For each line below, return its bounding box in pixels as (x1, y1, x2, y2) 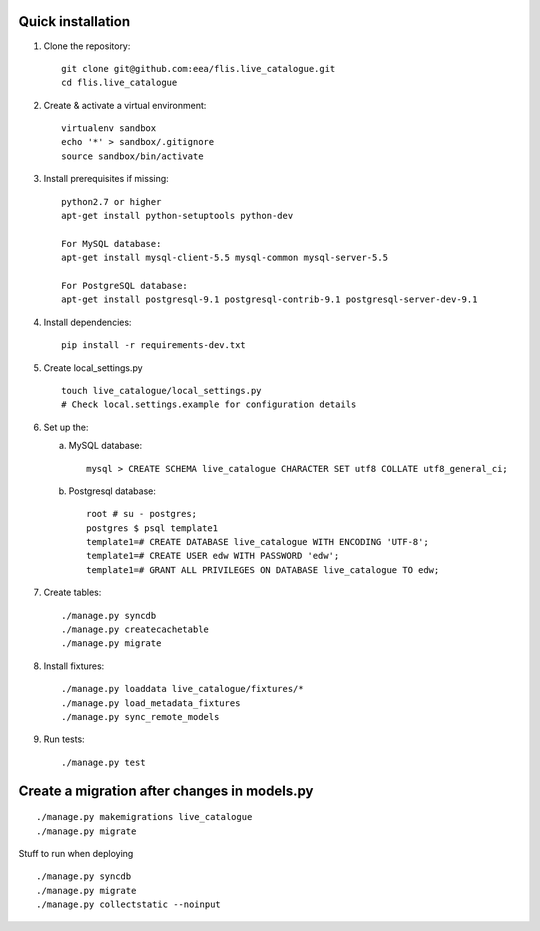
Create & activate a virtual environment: (43, 99, 207, 111)
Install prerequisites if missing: (43, 173, 169, 185)
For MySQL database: (61, 238, 162, 249)
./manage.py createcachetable (61, 624, 210, 635)
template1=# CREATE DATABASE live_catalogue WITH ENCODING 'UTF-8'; (86, 536, 429, 548)
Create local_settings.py (43, 361, 144, 374)
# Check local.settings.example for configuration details (61, 399, 357, 410)
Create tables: (43, 586, 102, 599)
